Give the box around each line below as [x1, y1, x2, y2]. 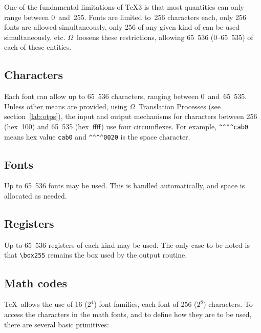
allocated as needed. [4, 190, 67, 201]
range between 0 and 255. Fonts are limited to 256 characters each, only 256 [4, 11, 246, 22]
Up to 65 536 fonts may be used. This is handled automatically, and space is [4, 180, 245, 191]
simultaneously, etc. [4, 31, 66, 42]
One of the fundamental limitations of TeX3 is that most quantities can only [4, 2, 244, 12]
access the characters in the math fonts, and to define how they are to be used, [4, 308, 252, 319]
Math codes [4, 275, 68, 290]
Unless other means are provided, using [4, 101, 127, 111]
